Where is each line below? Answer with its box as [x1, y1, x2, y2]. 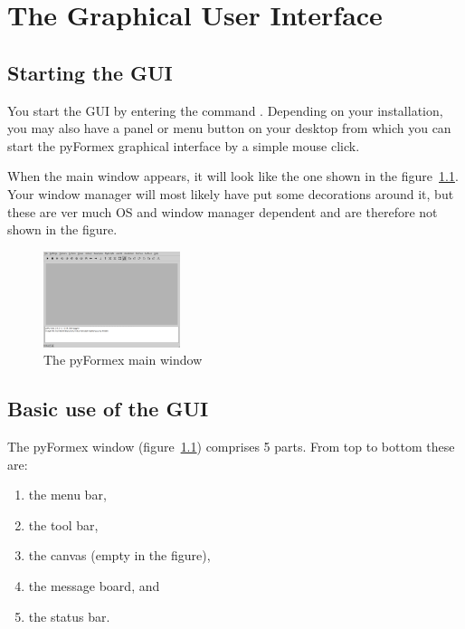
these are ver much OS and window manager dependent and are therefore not [7, 202, 438, 221]
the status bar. [28, 606, 110, 625]
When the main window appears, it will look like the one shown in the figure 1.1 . [7, 167, 459, 186]
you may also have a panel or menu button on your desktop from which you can [7, 119, 451, 138]
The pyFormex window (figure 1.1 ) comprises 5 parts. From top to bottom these [7, 437, 455, 456]
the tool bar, [28, 515, 99, 534]
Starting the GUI [7, 58, 173, 86]
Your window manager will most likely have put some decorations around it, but [7, 184, 454, 203]
